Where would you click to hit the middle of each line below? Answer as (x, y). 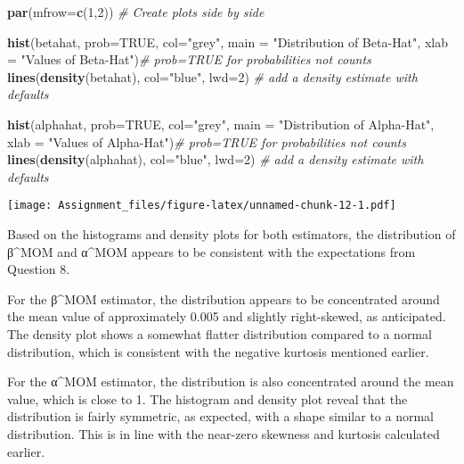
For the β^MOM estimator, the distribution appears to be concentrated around (224, 298)
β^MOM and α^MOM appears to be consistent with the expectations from (212, 251)
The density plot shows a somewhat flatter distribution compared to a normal (220, 333)
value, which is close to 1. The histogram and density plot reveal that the (208, 398)
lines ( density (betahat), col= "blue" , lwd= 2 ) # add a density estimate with (212, 76)
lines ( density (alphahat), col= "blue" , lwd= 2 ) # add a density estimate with (216, 159)
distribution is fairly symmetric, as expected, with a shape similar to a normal (220, 416)
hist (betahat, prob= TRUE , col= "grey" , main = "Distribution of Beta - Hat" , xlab (228, 41)
